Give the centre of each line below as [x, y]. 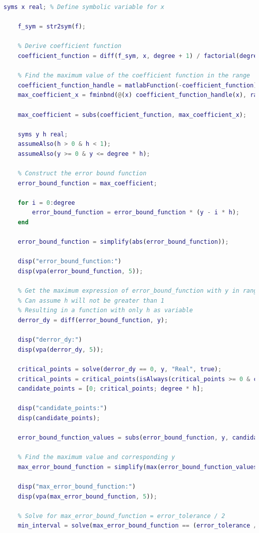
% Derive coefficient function [70, 46]
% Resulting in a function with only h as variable [105, 310]
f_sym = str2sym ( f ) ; [52, 27]
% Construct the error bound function [82, 174]
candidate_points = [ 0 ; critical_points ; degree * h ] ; [111, 389]
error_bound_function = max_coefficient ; [87, 183]
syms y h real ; [43, 134]
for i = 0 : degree [46, 203]
